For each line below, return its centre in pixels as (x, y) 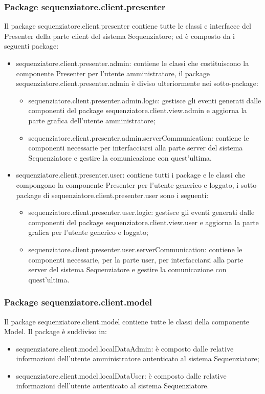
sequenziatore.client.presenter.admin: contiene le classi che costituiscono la (132, 63)
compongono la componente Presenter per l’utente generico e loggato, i (127, 184)
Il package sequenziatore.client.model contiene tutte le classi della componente (127, 321)
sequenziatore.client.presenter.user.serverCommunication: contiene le (135, 249)
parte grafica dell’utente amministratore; (92, 120)
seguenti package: (31, 46)
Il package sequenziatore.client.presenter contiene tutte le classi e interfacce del (128, 26)
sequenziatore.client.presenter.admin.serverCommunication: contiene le (139, 137)
